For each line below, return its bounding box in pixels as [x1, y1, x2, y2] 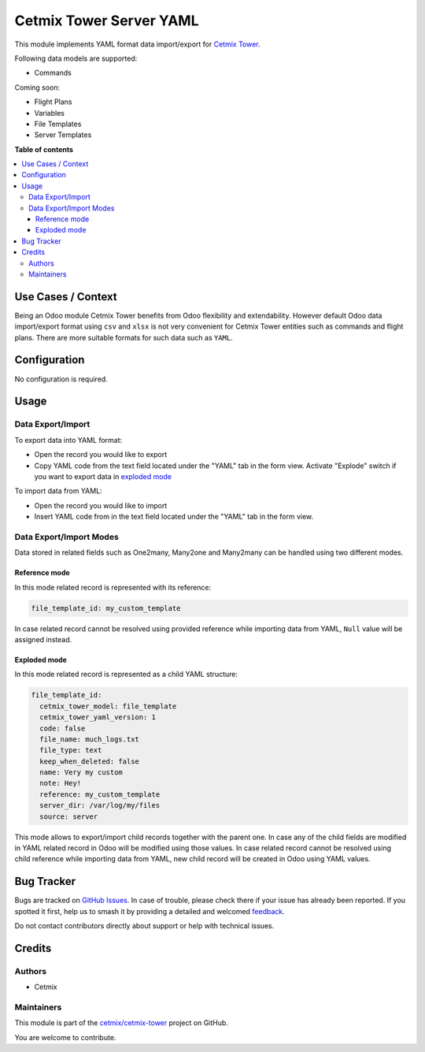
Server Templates [34, 130, 92, 139]
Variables [34, 108, 65, 117]
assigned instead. [14, 634, 72, 644]
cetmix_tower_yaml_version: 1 [39, 713, 157, 722]
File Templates [34, 119, 82, 128]
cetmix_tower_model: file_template [39, 701, 177, 711]
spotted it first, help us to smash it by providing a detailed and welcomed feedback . [14, 906, 285, 916]
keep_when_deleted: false [39, 756, 139, 766]
